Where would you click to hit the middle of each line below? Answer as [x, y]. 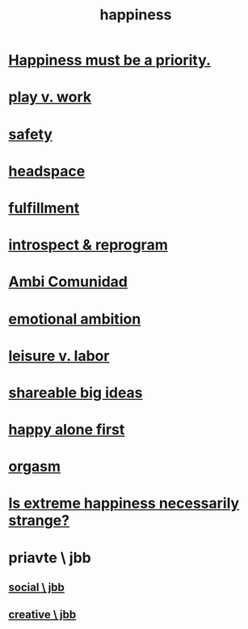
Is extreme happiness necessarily [124, 503]
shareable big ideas [76, 392]
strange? [39, 520]
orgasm [35, 467]
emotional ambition [75, 319]
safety [30, 134]
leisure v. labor [59, 356]
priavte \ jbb [50, 558]
